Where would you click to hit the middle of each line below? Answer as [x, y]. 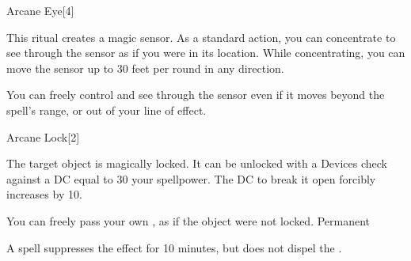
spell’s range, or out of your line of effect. [107, 110]
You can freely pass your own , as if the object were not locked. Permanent [188, 220]
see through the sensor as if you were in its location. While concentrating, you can [206, 53]
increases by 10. [44, 194]
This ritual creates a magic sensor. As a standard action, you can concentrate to [201, 37]
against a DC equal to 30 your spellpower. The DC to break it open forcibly [191, 178]
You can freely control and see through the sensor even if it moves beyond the [196, 95]
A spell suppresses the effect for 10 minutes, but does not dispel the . [174, 247]
